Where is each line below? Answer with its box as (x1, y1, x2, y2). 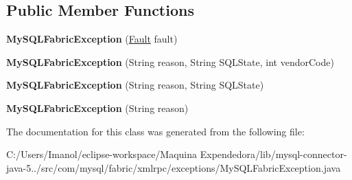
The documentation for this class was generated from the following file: (6, 124, 305, 138)
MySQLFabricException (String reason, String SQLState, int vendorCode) (6, 54, 334, 69)
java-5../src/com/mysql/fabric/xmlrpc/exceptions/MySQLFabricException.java (6, 160, 341, 175)
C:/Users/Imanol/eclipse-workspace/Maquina (6, 147, 198, 161)
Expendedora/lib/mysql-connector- (200, 147, 347, 161)
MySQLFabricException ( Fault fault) (6, 32, 178, 46)
